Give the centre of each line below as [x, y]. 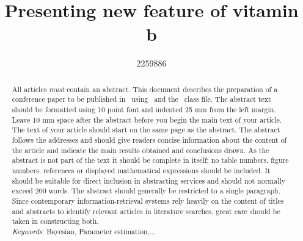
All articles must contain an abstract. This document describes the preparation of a [145, 89]
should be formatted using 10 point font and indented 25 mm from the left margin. [144, 110]
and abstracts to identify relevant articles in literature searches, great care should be [146, 211]
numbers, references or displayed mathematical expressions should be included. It [141, 170]
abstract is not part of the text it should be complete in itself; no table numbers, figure [150, 160]
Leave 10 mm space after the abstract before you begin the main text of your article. [147, 119]
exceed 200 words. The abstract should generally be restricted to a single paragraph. [146, 191]
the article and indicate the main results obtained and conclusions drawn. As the [141, 150]
